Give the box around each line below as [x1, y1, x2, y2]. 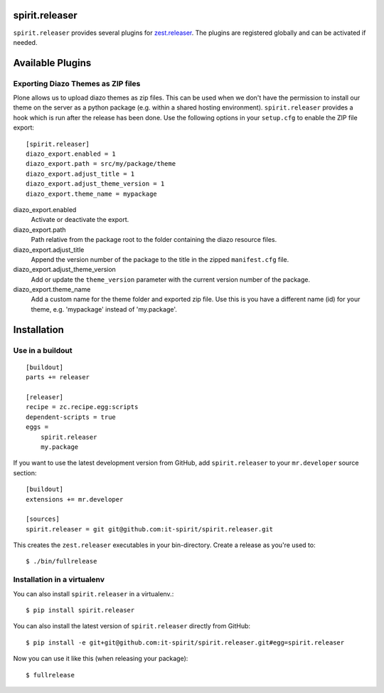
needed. [13, 38, 38, 46]
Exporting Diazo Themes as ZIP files [13, 78, 141, 88]
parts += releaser [26, 374, 90, 381]
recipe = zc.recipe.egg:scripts [26, 403, 139, 411]
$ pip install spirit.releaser [26, 606, 135, 615]
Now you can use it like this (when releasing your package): [13, 655, 188, 663]
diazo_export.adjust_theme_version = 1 [26, 180, 165, 188]
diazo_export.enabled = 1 [26, 150, 117, 158]
